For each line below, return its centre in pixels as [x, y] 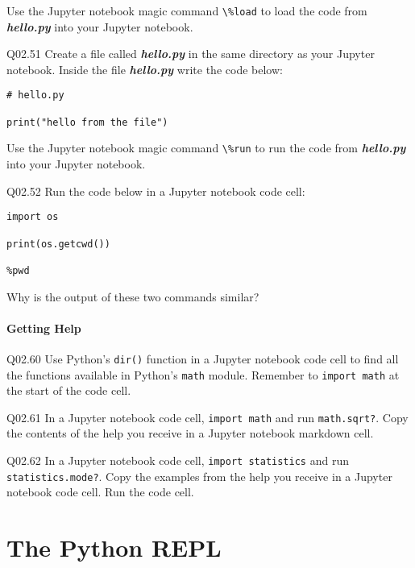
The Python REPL [114, 547]
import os [33, 217]
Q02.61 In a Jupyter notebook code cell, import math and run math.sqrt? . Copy [207, 417]
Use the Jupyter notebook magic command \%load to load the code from [187, 10]
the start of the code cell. [69, 390]
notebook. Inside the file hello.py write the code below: [145, 69]
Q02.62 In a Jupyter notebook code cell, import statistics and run [178, 460]
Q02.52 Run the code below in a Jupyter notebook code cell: [156, 191]
